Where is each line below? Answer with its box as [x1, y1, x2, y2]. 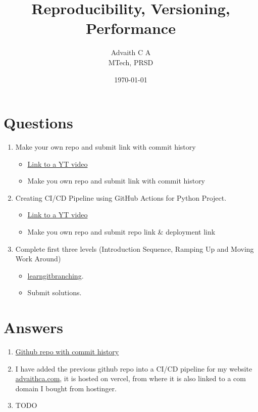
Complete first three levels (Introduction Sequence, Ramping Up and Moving [15, 243, 254, 254]
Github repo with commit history [15, 346, 119, 357]
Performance [86, 18, 176, 38]
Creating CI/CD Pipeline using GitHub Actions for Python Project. [15, 192, 227, 203]
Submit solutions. [27, 287, 82, 298]
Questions [4, 112, 73, 133]
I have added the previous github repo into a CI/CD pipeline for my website [15, 363, 252, 374]
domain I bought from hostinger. [15, 383, 117, 393]
